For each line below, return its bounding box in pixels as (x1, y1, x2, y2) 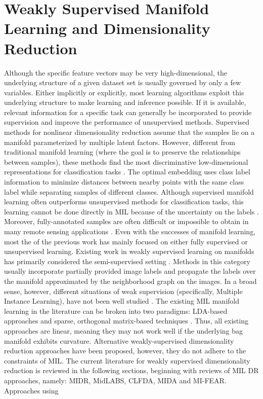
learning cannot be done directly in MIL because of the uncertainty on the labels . (4, 206, 259, 216)
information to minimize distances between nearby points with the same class (4, 176, 244, 187)
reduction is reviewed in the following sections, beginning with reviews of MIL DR (4, 365, 259, 376)
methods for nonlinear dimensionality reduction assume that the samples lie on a (4, 127, 255, 137)
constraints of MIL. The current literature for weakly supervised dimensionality (4, 355, 250, 366)
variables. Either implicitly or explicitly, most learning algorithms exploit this (4, 87, 244, 97)
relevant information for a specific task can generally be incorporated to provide (4, 106, 252, 117)
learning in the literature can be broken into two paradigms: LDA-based (4, 305, 228, 316)
